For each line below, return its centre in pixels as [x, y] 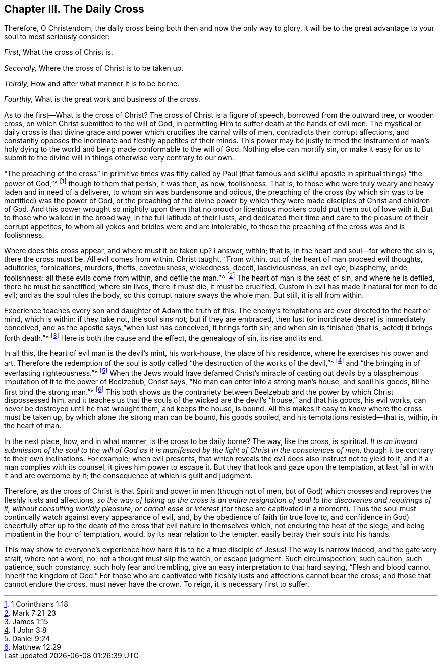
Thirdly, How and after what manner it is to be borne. [92, 84]
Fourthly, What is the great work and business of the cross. [102, 99]
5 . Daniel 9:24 [27, 639]
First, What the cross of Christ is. [59, 52]
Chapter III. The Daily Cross [74, 9]
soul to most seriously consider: [57, 37]
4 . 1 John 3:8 [25, 630]
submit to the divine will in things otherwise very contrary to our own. [119, 158]
